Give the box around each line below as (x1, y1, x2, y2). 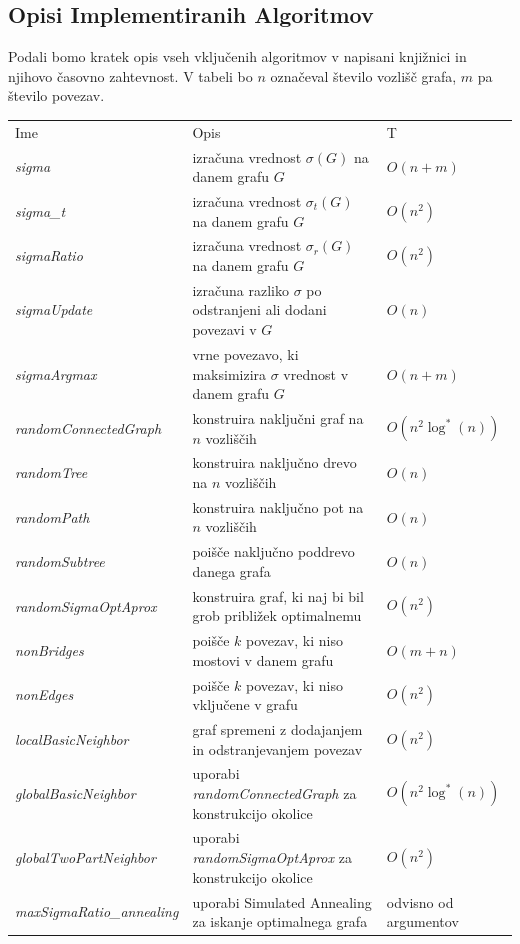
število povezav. (8, 85, 105, 106)
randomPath (15, 506, 90, 527)
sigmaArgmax (15, 363, 97, 384)
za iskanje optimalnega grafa (192, 911, 368, 932)
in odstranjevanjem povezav (192, 738, 363, 759)
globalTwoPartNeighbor (15, 847, 156, 868)
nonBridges (15, 639, 84, 660)
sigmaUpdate (15, 299, 93, 320)
